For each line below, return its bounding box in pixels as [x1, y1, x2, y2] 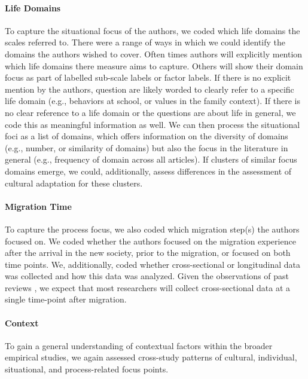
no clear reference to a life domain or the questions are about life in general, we [5, 106, 296, 118]
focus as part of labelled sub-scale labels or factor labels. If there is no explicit [5, 71, 291, 84]
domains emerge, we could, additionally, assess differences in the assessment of [5, 164, 292, 177]
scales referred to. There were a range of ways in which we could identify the [5, 36, 286, 48]
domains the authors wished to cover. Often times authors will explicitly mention [5, 47, 303, 60]
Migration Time [5, 200, 72, 212]
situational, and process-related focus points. [5, 363, 169, 375]
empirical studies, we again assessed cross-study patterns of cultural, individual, [5, 351, 297, 363]
